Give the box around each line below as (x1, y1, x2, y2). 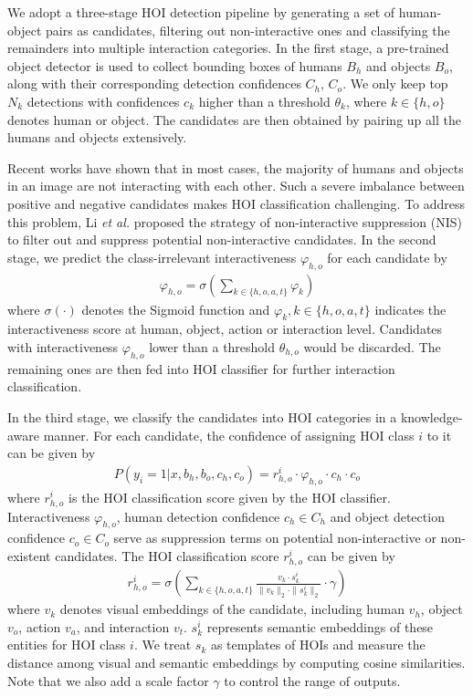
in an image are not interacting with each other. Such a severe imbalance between (7, 176, 465, 195)
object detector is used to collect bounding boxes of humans (7, 56, 342, 75)
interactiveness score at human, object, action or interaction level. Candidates (7, 319, 443, 338)
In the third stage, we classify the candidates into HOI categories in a (7, 407, 397, 426)
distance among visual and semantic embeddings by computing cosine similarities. (7, 653, 466, 672)
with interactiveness (7, 337, 119, 356)
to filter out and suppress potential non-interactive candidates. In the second (7, 230, 436, 249)
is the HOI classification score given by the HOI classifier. (68, 487, 391, 506)
